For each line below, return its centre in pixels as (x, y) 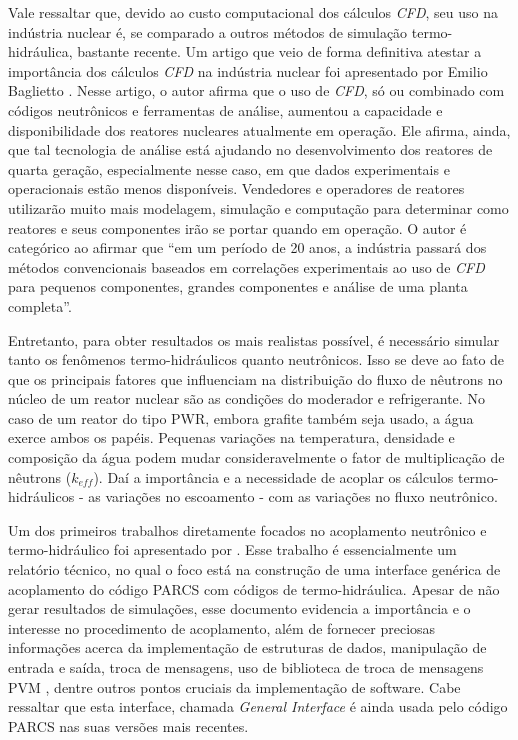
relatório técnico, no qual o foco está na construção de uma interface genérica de (254, 569)
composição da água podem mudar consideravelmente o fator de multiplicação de (256, 457)
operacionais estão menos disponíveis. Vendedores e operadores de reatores (236, 188)
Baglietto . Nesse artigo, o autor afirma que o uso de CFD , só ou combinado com (256, 90)
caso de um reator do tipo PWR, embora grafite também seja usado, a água (241, 417)
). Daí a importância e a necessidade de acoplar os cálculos (273, 476)
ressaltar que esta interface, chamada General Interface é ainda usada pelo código (258, 706)
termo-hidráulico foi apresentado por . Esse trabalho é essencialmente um (232, 549)
